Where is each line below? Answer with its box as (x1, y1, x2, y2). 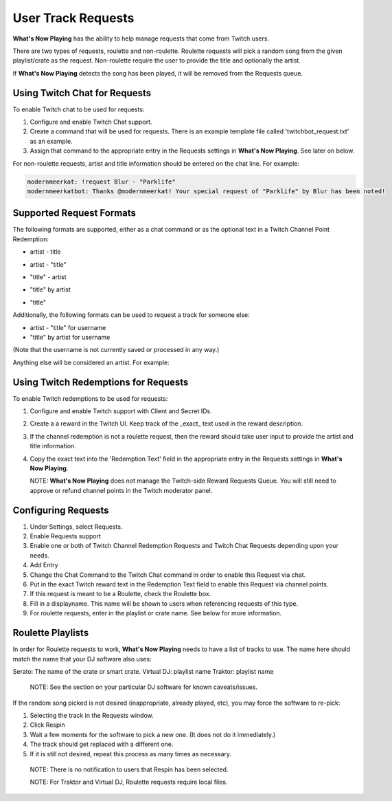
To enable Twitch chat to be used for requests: (12, 105, 145, 113)
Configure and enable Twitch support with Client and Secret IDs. (30, 407, 212, 415)
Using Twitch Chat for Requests (12, 87, 151, 99)
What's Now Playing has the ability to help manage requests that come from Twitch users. (12, 34, 270, 43)
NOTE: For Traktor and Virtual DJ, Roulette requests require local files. (30, 778, 228, 787)
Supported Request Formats (12, 207, 137, 219)
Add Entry (30, 561, 58, 569)
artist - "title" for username (30, 323, 106, 331)
